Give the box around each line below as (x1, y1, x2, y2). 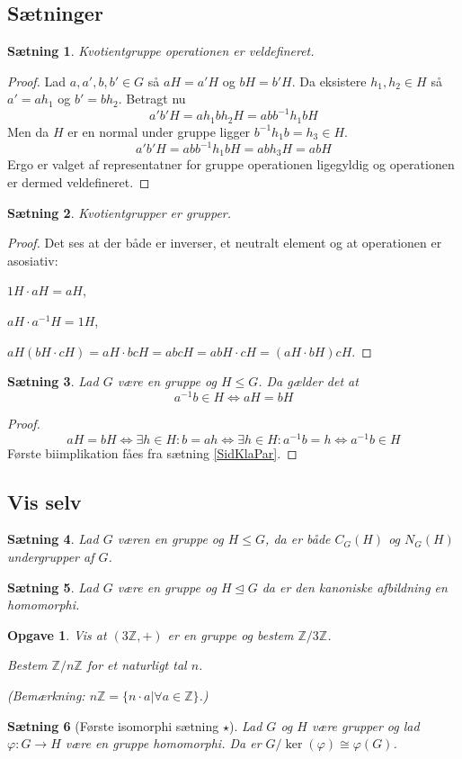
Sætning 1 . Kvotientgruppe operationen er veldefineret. (7, 41, 315, 60)
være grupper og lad (311, 716, 420, 735)
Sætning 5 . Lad (7, 577, 99, 596)
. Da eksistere (291, 71, 367, 90)
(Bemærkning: (7, 685, 85, 704)
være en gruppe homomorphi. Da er (65, 734, 262, 753)
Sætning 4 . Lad (7, 529, 99, 548)
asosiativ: (7, 250, 58, 269)
